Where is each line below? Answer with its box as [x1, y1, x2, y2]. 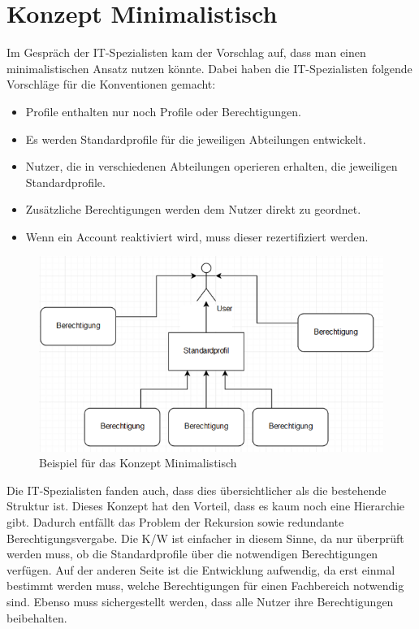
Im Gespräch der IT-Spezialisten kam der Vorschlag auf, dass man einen [6, 44, 366, 61]
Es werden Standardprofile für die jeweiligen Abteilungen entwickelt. [25, 130, 366, 147]
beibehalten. [6, 609, 67, 626]
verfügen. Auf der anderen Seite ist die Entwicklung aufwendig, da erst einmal [6, 561, 395, 578]
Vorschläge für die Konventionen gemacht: [6, 76, 216, 93]
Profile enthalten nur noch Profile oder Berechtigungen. [25, 102, 301, 119]
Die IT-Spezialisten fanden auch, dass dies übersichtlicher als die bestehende [6, 481, 387, 498]
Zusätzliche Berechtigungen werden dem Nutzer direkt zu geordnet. [25, 201, 361, 218]
